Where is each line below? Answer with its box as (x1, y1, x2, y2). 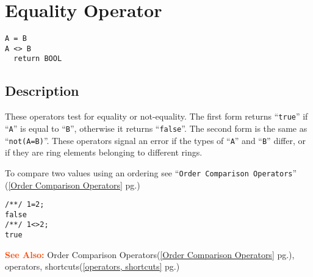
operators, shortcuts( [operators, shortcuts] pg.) (5, 260, 180, 273)
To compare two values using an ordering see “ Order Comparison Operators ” (5, 166, 297, 179)
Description (5, 81, 79, 100)
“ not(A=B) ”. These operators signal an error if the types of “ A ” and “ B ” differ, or (5, 134, 306, 146)
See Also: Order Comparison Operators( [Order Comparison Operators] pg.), (5, 248, 295, 261)
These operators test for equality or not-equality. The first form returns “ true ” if (5, 110, 308, 123)
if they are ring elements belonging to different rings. (5, 146, 203, 159)
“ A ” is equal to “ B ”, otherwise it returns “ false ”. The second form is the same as (5, 121, 308, 134)
